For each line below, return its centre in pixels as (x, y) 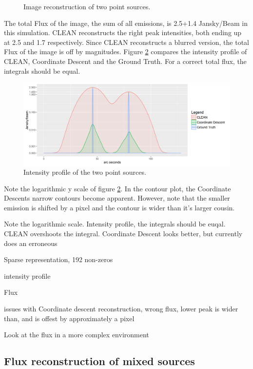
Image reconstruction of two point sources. (87, 6)
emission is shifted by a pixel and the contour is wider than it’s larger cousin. (119, 207)
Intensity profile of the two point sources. (85, 172)
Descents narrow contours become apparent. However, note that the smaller (117, 198)
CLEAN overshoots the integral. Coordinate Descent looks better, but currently (123, 234)
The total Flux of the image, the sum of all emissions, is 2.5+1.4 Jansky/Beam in (126, 23)
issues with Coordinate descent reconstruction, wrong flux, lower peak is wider (121, 309)
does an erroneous (31, 243)
